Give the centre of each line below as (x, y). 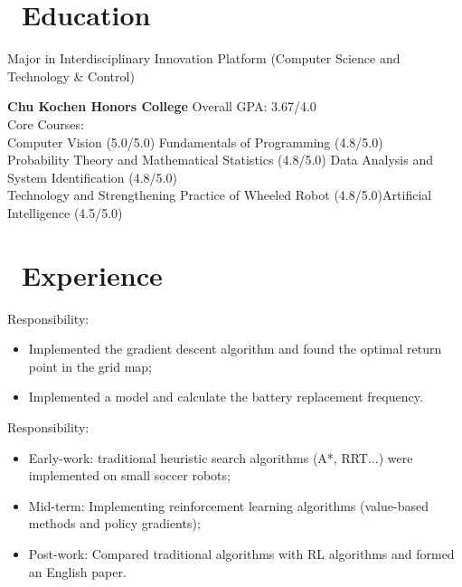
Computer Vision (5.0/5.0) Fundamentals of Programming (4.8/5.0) (195, 142)
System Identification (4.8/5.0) (92, 177)
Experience (92, 275)
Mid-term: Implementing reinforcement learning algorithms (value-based (228, 505)
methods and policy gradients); (114, 523)
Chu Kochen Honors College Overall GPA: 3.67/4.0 (162, 106)
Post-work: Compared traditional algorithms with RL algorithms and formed (241, 553)
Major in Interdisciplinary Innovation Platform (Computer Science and (204, 58)
